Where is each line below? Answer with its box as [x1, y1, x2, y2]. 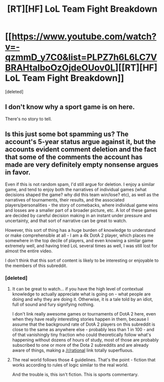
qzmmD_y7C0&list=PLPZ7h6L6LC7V [5, 52, 158, 63]
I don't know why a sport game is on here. [5, 103, 135, 111]
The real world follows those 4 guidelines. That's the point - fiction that [12, 357, 156, 362]
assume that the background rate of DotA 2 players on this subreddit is [12, 321, 156, 327]
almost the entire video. [5, 248, 53, 254]
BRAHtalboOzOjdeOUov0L [5, 62, 116, 73]
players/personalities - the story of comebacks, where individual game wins [5, 202, 158, 208]
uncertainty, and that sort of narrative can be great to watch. [5, 218, 127, 224]
